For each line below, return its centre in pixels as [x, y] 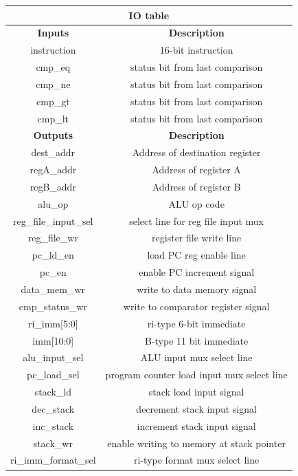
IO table [149, 15]
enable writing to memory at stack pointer [196, 443]
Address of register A [196, 170]
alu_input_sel [53, 357]
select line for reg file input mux [197, 220]
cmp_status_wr [53, 306]
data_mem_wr [53, 289]
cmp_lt [53, 118]
